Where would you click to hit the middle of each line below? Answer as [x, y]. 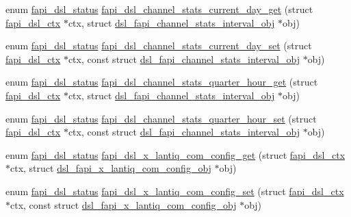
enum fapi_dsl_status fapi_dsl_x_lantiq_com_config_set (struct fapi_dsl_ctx [175, 191]
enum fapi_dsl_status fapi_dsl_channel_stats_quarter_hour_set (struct [161, 118]
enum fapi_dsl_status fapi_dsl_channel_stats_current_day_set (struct [159, 46]
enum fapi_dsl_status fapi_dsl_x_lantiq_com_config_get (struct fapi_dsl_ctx [175, 154]
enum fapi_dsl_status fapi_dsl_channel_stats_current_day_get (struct [159, 9]
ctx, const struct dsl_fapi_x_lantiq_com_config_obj [123, 204]
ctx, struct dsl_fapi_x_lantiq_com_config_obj [111, 168]
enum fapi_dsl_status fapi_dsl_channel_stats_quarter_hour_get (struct [162, 82]
